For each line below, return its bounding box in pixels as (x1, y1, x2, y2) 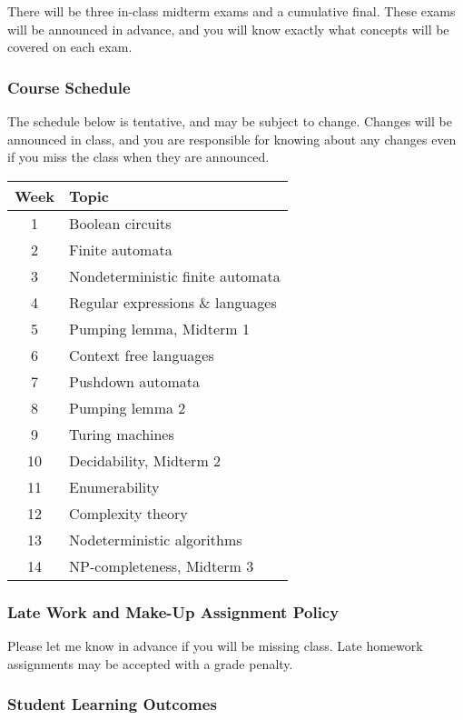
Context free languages (69, 344, 214, 365)
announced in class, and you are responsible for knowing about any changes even (7, 129, 457, 148)
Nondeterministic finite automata (69, 265, 281, 286)
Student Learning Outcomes (7, 693, 217, 715)
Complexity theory (69, 502, 188, 524)
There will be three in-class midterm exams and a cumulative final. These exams (7, 2, 456, 20)
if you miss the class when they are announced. (7, 147, 270, 166)
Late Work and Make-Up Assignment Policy (7, 600, 340, 623)
